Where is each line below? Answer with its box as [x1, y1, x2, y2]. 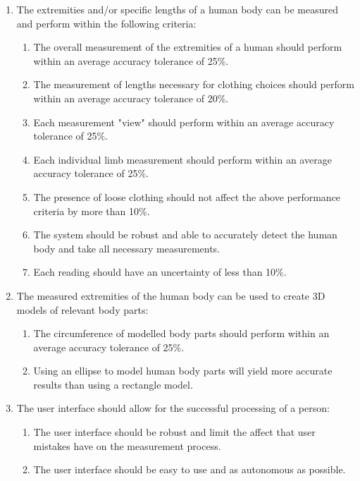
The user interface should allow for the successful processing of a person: [16, 401, 330, 415]
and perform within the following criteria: [16, 16, 197, 30]
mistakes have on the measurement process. [33, 438, 221, 453]
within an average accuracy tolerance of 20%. [33, 90, 229, 105]
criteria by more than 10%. [33, 203, 150, 218]
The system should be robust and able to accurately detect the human [33, 227, 337, 242]
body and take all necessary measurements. [33, 240, 221, 255]
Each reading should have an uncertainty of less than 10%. [33, 264, 287, 279]
